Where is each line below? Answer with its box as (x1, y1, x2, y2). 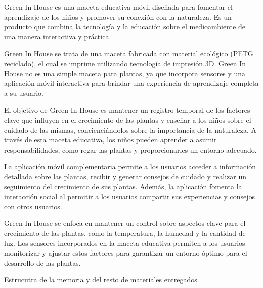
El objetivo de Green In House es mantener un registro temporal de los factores (4, 105, 250, 115)
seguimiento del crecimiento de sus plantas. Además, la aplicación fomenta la (4, 181, 242, 191)
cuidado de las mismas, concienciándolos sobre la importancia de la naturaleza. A (4, 124, 257, 135)
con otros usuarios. (4, 201, 62, 211)
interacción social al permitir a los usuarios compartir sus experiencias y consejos (4, 191, 255, 202)
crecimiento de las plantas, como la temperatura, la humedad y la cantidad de (4, 227, 246, 238)
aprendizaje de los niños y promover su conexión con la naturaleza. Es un (4, 11, 232, 22)
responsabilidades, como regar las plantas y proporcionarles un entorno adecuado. (4, 144, 257, 155)
